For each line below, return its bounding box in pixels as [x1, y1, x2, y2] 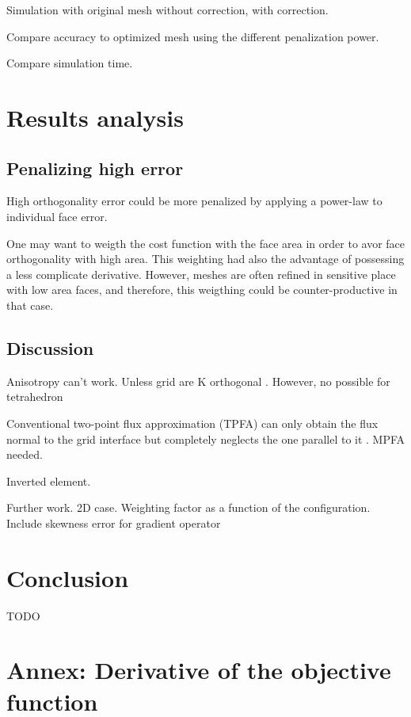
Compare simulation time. [6, 55, 133, 71]
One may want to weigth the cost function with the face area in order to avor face [6, 235, 405, 251]
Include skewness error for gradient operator [6, 514, 221, 531]
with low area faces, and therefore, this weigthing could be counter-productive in [6, 281, 398, 298]
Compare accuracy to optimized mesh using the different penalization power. [6, 28, 379, 44]
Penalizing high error [6, 155, 184, 180]
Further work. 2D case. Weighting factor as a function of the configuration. [6, 499, 371, 516]
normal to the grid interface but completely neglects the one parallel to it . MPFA [6, 430, 405, 447]
